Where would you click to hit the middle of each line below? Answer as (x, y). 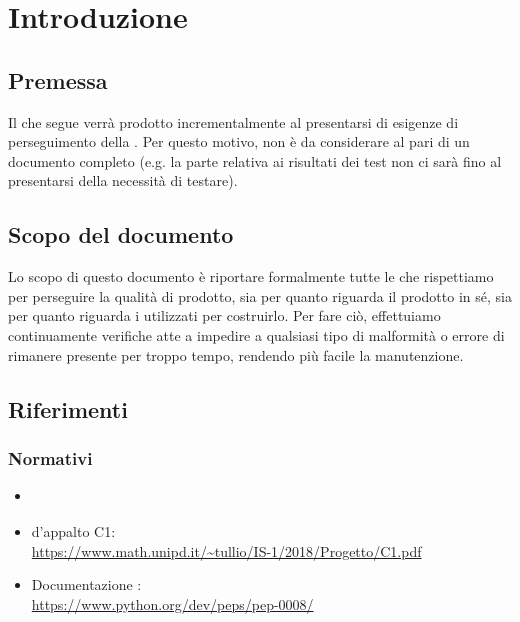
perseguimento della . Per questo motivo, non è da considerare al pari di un (239, 141)
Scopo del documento (121, 234)
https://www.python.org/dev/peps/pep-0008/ (172, 603)
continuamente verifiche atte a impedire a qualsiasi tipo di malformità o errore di (256, 334)
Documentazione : (86, 584)
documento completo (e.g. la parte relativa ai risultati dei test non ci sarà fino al (255, 160)
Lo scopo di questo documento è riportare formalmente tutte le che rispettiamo (251, 276)
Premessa (58, 79)
